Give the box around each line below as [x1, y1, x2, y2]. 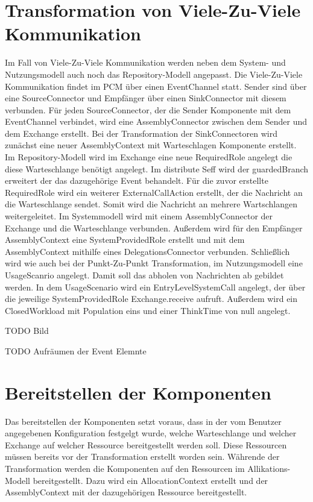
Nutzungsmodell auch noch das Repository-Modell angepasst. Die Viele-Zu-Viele [5, 67, 303, 80]
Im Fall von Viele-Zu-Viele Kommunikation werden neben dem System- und [5, 56, 286, 69]
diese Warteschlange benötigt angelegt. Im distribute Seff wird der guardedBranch [5, 162, 309, 175]
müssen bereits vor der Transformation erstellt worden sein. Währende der [5, 450, 280, 463]
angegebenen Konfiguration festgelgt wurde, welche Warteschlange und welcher [5, 427, 297, 439]
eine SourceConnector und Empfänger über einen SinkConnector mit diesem [5, 92, 286, 104]
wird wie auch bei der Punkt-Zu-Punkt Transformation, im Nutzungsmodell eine [5, 257, 303, 269]
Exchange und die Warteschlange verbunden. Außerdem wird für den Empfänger [5, 221, 303, 234]
